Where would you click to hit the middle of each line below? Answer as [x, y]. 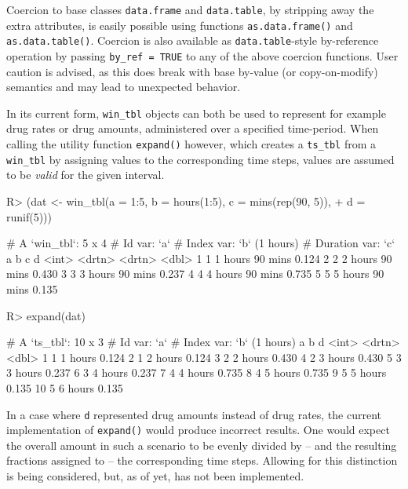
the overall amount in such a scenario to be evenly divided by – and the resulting [202, 445]
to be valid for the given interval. [86, 175]
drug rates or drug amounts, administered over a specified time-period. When [193, 128]
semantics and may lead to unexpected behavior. [124, 87]
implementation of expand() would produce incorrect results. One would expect [198, 430]
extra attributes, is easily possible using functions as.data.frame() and [180, 25]
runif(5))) [29, 216]
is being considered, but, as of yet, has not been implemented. [155, 476]
